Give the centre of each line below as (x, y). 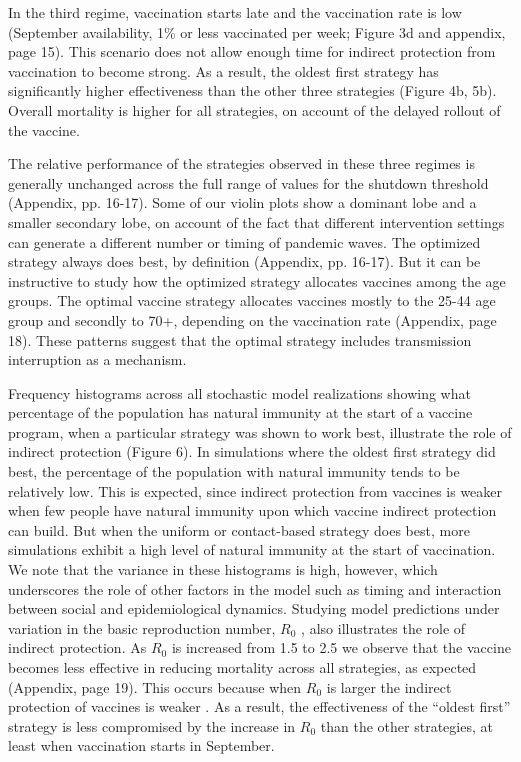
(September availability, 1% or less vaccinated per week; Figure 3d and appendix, (257, 31)
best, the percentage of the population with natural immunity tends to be (234, 471)
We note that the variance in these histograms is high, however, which (223, 569)
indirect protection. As (77, 647)
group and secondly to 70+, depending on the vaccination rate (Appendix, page (252, 319)
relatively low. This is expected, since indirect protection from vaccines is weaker (255, 490)
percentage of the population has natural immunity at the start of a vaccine (240, 412)
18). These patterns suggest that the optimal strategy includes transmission (240, 339)
